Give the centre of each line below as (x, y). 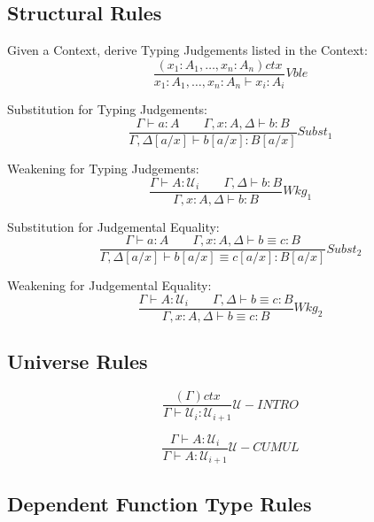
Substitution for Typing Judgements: (107, 109)
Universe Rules (78, 361)
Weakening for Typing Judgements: (103, 168)
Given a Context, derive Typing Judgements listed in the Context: (187, 50)
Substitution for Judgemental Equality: (113, 226)
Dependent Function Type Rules (160, 503)
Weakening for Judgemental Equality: (109, 285)
